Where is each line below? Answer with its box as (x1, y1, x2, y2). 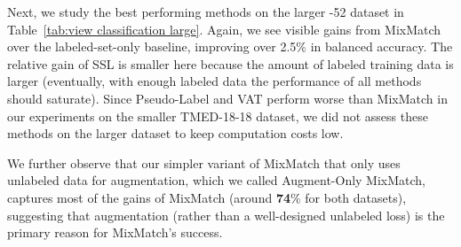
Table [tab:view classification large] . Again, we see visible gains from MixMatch (7, 19, 441, 38)
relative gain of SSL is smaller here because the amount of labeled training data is (7, 54, 454, 73)
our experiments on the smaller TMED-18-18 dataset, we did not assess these (7, 106, 428, 125)
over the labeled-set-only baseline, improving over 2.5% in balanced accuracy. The (7, 37, 453, 56)
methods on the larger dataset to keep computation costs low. (7, 124, 344, 143)
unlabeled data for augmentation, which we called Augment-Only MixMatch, (7, 171, 426, 189)
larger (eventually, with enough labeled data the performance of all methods (7, 72, 422, 90)
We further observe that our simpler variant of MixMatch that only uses (7, 153, 401, 172)
